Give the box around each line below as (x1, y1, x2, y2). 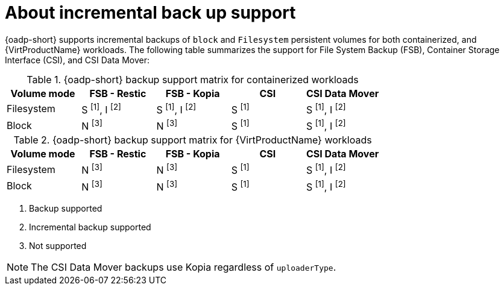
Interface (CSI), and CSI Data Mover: (5, 54, 150, 65)
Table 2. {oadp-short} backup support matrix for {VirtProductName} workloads (13, 134, 372, 147)
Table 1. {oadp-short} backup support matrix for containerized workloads (27, 73, 359, 86)
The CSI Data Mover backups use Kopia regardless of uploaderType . (31, 261, 336, 274)
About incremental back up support (5, 2, 296, 23)
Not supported (29, 241, 87, 251)
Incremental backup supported (29, 222, 151, 233)
